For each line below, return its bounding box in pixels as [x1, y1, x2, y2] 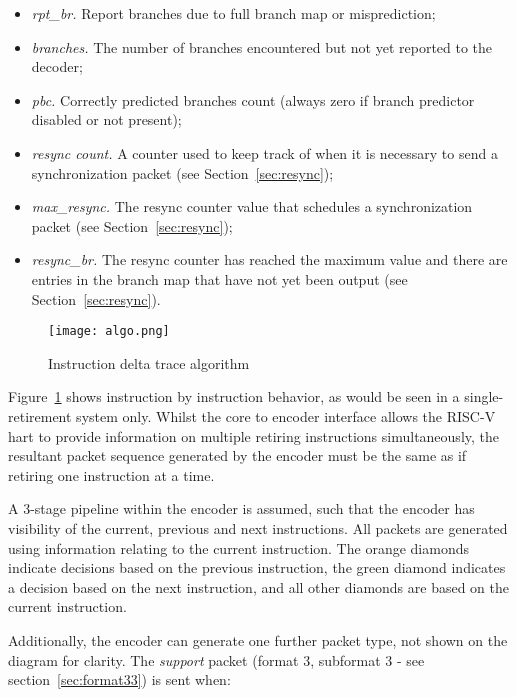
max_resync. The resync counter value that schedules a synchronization [31, 196, 473, 217]
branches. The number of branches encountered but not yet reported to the [31, 36, 493, 57]
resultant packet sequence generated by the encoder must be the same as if [8, 445, 467, 466]
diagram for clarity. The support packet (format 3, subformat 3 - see [8, 649, 425, 670]
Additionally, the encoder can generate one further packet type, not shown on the [8, 629, 508, 650]
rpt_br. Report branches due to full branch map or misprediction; [31, 3, 436, 23]
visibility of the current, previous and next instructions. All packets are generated [8, 517, 508, 538]
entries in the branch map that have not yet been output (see [31, 268, 408, 289]
